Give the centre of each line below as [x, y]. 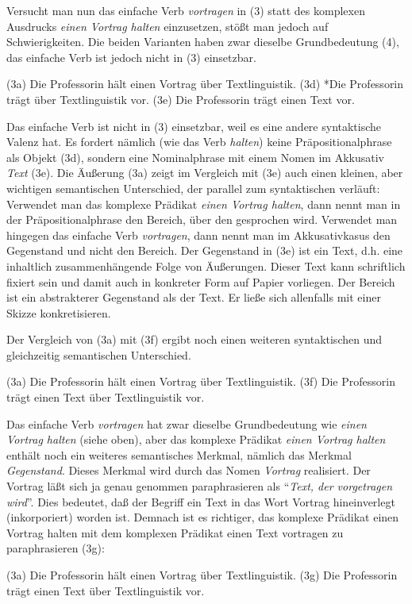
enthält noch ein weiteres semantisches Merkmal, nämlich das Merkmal [179, 454]
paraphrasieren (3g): [56, 548]
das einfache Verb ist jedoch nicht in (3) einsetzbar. [131, 57]
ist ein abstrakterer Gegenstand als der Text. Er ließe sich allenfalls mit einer [194, 297]
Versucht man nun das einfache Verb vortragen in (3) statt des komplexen [186, 10]
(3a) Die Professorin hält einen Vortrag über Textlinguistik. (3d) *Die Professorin [205, 84]
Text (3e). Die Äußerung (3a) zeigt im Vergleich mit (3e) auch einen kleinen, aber [205, 173]
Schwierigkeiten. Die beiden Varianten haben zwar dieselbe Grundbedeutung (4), [203, 42]
